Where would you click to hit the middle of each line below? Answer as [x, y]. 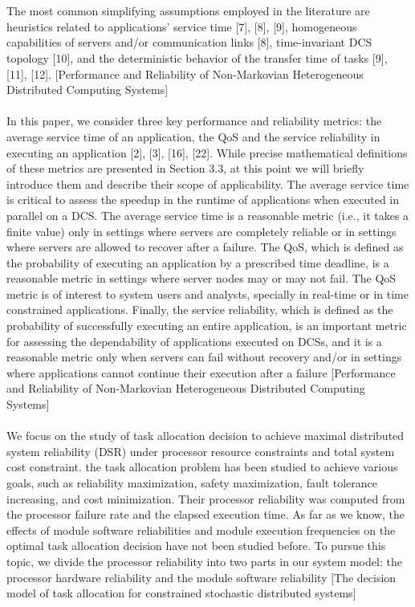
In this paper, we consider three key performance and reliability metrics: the [194, 121]
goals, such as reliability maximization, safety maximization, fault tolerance [192, 483]
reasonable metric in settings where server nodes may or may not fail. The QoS [201, 278]
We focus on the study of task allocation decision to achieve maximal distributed [205, 436]
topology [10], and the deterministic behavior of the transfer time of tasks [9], [197, 57]
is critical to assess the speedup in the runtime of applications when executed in [203, 200]
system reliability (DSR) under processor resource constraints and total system [201, 451]
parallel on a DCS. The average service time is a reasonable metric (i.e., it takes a [208, 215]
